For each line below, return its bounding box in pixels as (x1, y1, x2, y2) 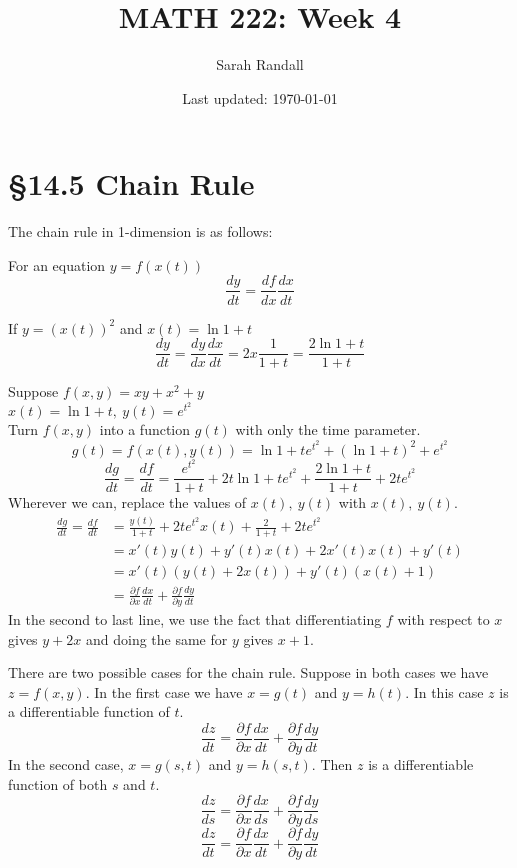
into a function (99, 419, 191, 440)
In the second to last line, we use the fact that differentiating (8, 609, 382, 630)
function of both (8, 773, 108, 794)
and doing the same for (85, 628, 228, 649)
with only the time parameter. (235, 419, 421, 440)
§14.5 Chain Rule (8, 163, 255, 204)
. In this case (405, 681, 484, 702)
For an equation (8, 254, 106, 275)
